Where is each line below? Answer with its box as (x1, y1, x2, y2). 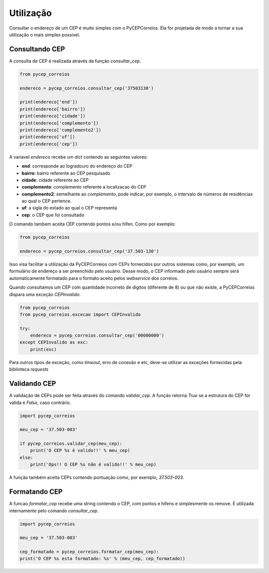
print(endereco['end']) (19, 99, 78, 105)
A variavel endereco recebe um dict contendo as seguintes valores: (9, 154, 148, 160)
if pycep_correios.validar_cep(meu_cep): (19, 441, 123, 446)
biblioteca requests (9, 367, 49, 373)
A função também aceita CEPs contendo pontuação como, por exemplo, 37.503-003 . (9, 474, 184, 481)
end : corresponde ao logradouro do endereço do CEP (21, 163, 133, 169)
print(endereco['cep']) (19, 141, 78, 147)
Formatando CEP (9, 488, 63, 496)
